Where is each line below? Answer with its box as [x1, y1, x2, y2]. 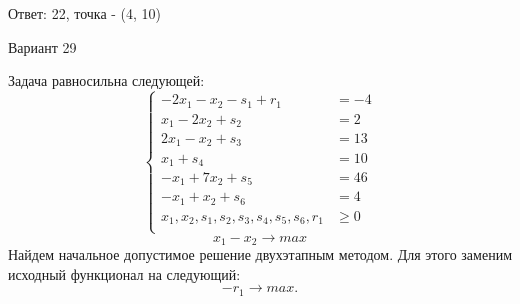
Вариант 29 [8, 36, 77, 57]
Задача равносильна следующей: [8, 70, 205, 91]
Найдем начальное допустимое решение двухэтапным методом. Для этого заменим [8, 244, 513, 265]
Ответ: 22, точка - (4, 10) [8, 3, 162, 23]
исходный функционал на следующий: [8, 263, 241, 284]
